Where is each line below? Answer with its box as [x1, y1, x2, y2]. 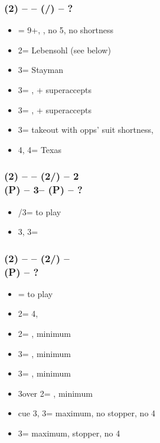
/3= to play [18, 205, 61, 218]
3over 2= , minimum [18, 387, 93, 399]
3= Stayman [18, 63, 64, 76]
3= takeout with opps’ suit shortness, [18, 123, 154, 136]
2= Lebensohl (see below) [18, 43, 111, 56]
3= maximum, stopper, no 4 [18, 427, 120, 439]
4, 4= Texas [18, 143, 61, 155]
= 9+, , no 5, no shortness [18, 24, 114, 36]
